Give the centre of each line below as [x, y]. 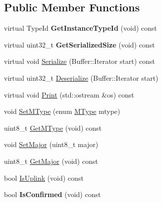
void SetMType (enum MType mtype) [62, 111]
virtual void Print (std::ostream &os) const [69, 94]
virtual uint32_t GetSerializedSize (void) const [80, 44]
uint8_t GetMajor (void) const [51, 161]
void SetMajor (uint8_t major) [51, 144]
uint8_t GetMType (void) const [53, 127]
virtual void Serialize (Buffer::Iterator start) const [80, 61]
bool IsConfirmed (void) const [53, 194]
